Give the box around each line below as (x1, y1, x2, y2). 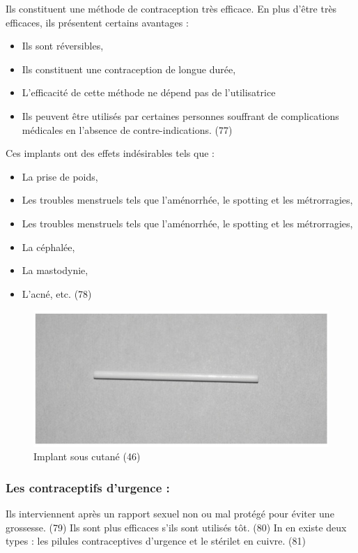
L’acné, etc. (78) (22, 286, 92, 301)
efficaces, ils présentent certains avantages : (6, 15, 189, 29)
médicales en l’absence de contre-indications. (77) (22, 122, 233, 137)
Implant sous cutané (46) (33, 449, 141, 464)
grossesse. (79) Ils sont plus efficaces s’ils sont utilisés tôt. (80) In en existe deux (6, 520, 347, 534)
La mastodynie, (22, 263, 88, 278)
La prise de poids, (22, 169, 98, 183)
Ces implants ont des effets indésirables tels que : (6, 146, 215, 160)
